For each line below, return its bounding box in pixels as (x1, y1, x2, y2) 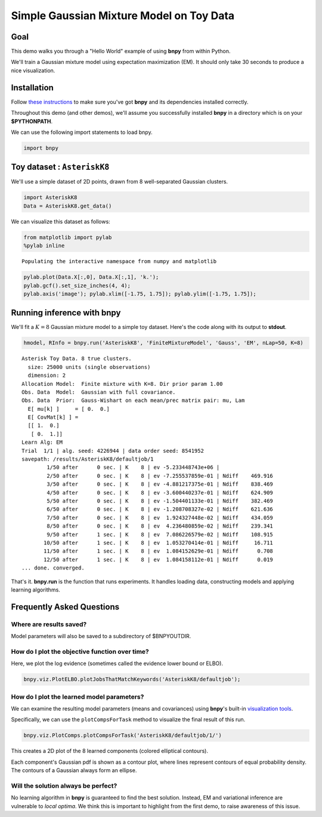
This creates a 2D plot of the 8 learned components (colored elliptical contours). (11, 748, 209, 755)
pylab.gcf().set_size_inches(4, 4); (23, 282, 131, 289)
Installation (11, 83, 54, 93)
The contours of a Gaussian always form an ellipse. (11, 767, 137, 774)
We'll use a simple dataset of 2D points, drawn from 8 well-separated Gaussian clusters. (11, 178, 228, 185)
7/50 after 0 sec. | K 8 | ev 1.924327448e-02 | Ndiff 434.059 (47, 514, 274, 521)
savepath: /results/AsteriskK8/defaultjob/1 (21, 456, 154, 463)
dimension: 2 (27, 372, 66, 379)
